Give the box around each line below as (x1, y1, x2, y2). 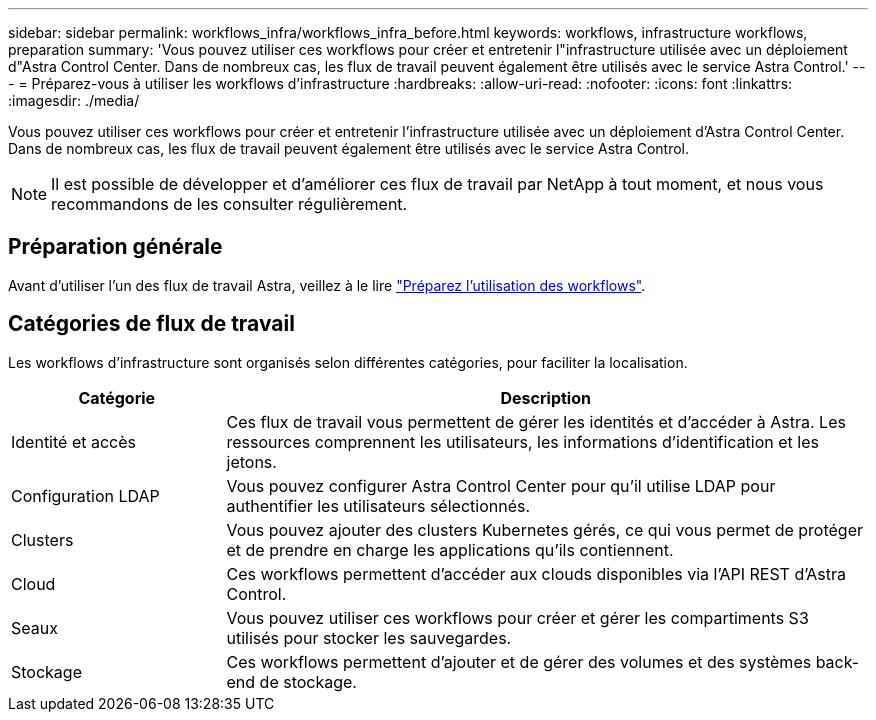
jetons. (226, 451, 277, 472)
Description (500, 387, 591, 408)
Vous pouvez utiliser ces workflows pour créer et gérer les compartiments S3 (226, 607, 809, 628)
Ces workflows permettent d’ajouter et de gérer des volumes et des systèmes (226, 651, 812, 672)
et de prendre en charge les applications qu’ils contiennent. (226, 539, 674, 560)
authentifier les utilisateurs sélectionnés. (226, 495, 531, 516)
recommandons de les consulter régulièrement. (51, 194, 408, 214)
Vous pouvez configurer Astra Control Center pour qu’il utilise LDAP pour (226, 475, 776, 496)
